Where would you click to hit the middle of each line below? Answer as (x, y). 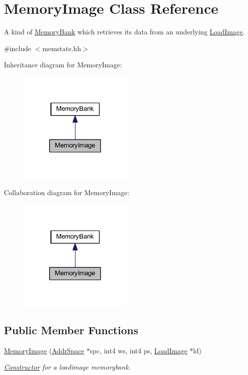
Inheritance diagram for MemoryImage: (63, 65)
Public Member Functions (71, 330)
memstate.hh (62, 48)
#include (18, 48)
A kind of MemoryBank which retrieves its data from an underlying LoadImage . (124, 32)
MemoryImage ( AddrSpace (44, 350)
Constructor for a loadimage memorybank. (67, 367)
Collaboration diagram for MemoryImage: (67, 192)
